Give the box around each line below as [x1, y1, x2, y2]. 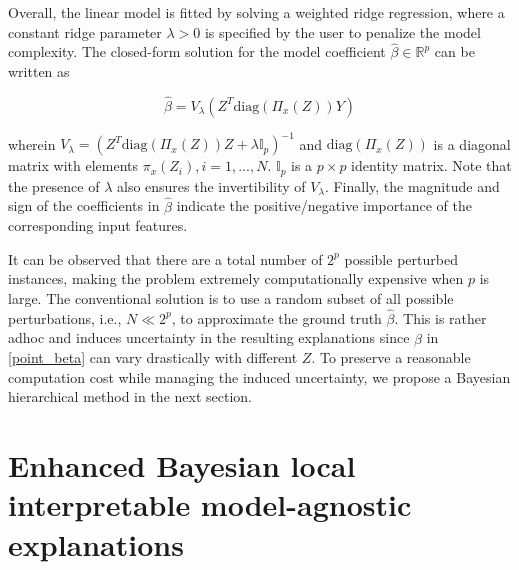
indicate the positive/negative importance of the [176, 195, 472, 216]
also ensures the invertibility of [116, 175, 306, 196]
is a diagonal [433, 133, 511, 154]
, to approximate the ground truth [171, 307, 382, 328]
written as [8, 61, 70, 81]
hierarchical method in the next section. [8, 386, 252, 407]
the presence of [8, 175, 100, 196]
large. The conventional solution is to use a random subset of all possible [8, 287, 454, 308]
